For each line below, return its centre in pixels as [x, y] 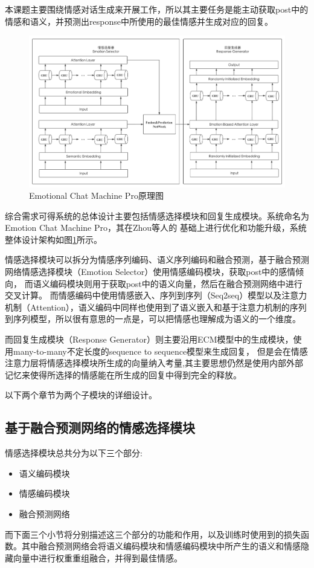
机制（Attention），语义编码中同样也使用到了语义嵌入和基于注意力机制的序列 [156, 307]
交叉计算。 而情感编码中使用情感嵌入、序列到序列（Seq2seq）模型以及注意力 [156, 295]
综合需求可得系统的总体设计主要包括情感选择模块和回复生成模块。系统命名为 [157, 215]
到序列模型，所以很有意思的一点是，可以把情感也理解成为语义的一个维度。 [153, 319]
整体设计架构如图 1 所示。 [53, 239]
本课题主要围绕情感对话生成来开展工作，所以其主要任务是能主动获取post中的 [157, 9]
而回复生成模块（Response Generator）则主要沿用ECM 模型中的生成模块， [149, 339]
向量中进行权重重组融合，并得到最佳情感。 [98, 557]
